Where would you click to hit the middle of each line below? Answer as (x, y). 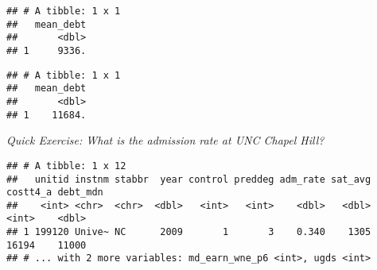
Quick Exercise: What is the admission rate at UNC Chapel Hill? (165, 140)
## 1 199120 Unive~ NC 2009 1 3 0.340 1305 (189, 232)
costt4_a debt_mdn (55, 193)
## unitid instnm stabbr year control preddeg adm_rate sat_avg (189, 179)
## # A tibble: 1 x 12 (66, 166)
